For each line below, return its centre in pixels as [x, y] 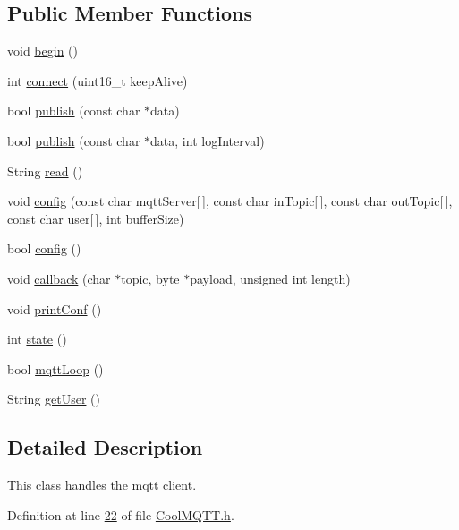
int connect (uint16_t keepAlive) [98, 80]
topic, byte [150, 278]
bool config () [44, 248]
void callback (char [59, 278]
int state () [37, 339]
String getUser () [54, 399]
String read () [45, 171]
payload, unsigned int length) [270, 278]
